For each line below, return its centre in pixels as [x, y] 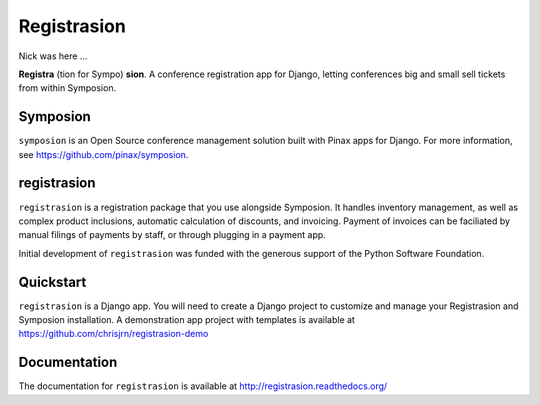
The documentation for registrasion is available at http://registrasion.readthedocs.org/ [203, 386]
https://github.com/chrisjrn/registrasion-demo [113, 334]
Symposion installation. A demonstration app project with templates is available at [186, 319]
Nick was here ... [53, 56]
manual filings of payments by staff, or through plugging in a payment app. [172, 235]
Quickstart [52, 281]
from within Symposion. [67, 88]
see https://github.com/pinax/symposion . [103, 154]
